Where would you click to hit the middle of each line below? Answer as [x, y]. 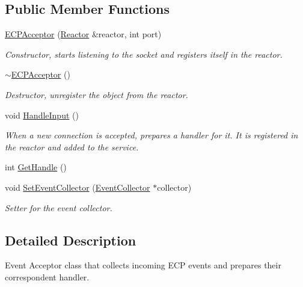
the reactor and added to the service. [72, 147]
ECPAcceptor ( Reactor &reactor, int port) [83, 34]
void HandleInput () [42, 115]
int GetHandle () [36, 167]
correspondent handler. [47, 276]
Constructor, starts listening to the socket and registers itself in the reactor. [144, 54]
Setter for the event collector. [59, 207]
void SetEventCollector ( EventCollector [78, 187]
